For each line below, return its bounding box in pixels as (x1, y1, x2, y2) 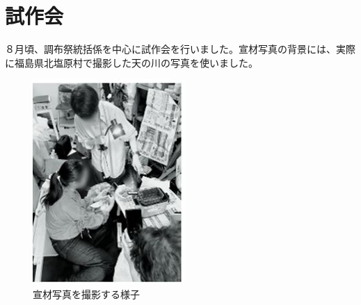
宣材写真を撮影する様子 (33, 286, 140, 301)
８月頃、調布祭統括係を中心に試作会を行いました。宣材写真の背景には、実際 (5, 42, 355, 56)
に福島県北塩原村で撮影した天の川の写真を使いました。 (5, 55, 258, 69)
